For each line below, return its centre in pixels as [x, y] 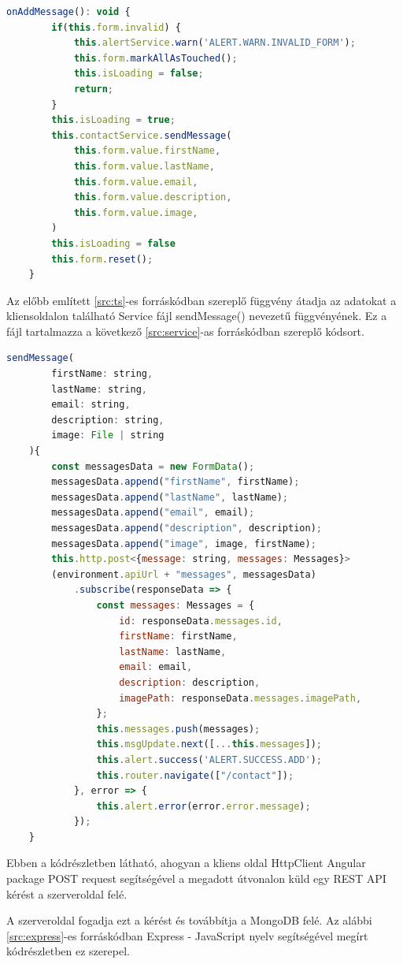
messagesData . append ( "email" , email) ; [153, 513]
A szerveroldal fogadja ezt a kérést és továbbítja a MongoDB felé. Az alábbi [189, 920]
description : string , [108, 420]
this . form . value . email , [136, 182]
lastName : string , [100, 389]
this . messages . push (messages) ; [178, 729]
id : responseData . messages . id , [201, 621]
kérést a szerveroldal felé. [67, 893]
